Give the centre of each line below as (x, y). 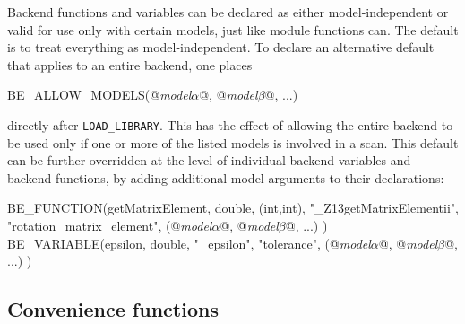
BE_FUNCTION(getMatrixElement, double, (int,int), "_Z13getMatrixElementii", (233, 208)
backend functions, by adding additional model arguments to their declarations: (226, 177)
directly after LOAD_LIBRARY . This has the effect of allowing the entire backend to (230, 124)
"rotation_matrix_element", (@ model (110, 225)
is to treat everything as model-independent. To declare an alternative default (221, 47)
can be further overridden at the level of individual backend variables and (209, 160)
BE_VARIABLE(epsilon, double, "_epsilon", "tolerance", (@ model (189, 243)
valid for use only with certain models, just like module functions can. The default (233, 29)
